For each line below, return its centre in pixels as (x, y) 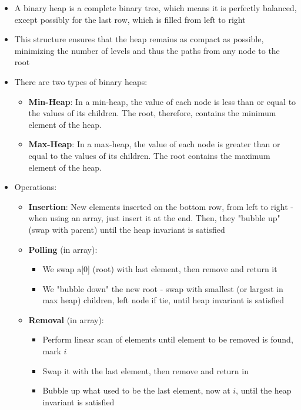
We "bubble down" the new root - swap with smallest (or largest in (163, 288)
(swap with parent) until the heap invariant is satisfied (127, 229)
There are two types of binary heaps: (81, 81)
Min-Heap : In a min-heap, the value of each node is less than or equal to (162, 101)
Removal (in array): (66, 319)
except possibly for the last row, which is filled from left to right (130, 19)
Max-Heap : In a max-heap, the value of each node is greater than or (154, 144)
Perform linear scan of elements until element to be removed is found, (168, 339)
